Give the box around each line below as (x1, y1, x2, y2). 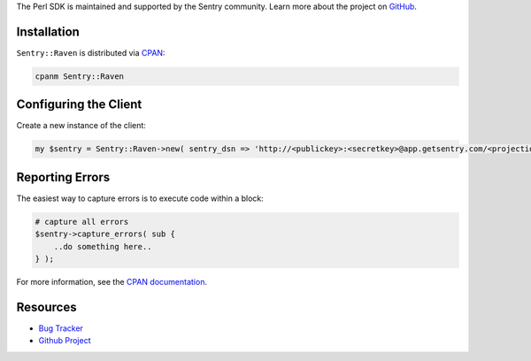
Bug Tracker (38, 323, 84, 334)
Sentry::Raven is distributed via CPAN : (16, 47, 165, 58)
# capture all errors (35, 217, 129, 227)
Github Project (38, 335, 91, 346)
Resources (16, 299, 77, 314)
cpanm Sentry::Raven (35, 71, 124, 81)
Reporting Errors (16, 169, 111, 185)
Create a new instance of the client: (16, 120, 146, 131)
